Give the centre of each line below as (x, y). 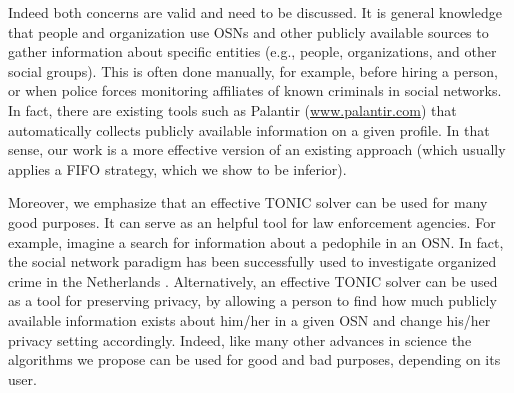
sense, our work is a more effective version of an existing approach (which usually (257, 149)
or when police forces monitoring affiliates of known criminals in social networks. (255, 90)
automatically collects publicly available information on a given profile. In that (249, 129)
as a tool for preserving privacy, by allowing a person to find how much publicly (252, 300)
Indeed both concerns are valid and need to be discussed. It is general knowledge (255, 12)
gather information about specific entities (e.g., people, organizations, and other (252, 51)
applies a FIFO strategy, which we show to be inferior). (177, 168)
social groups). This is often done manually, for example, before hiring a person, (253, 70)
